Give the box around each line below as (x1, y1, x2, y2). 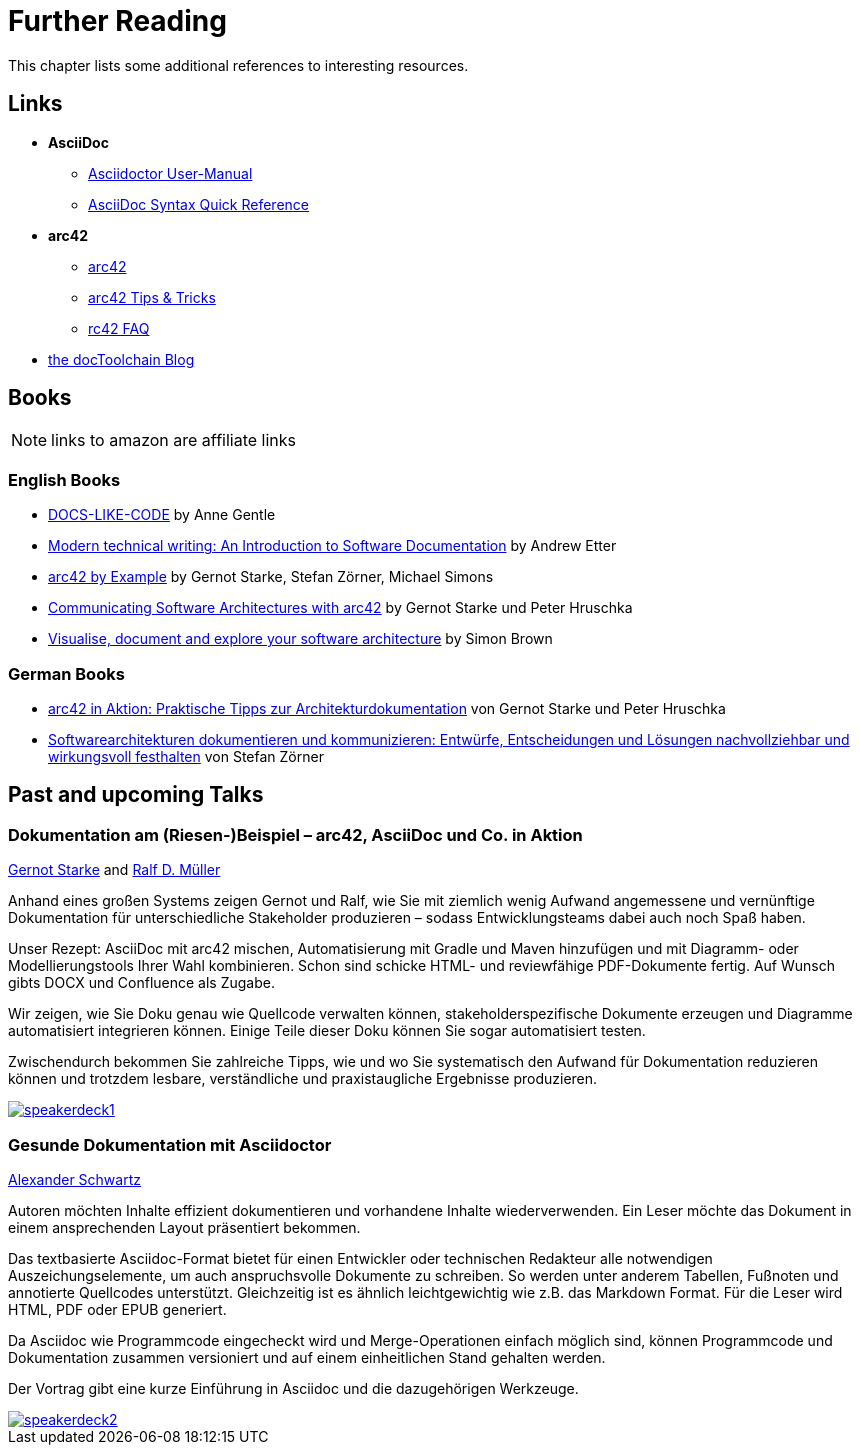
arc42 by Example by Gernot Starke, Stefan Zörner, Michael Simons (48, 568, 494, 586)
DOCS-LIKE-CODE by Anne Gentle (48, 506, 276, 524)
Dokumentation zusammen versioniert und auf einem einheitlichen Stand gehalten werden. (8, 1348, 606, 1366)
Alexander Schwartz (8, 1170, 141, 1188)
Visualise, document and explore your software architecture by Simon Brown (48, 630, 553, 648)
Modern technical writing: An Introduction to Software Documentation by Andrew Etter (48, 537, 617, 555)
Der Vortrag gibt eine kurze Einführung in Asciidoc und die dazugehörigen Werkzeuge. (8, 1379, 579, 1397)
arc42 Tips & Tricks (88, 288, 216, 306)
